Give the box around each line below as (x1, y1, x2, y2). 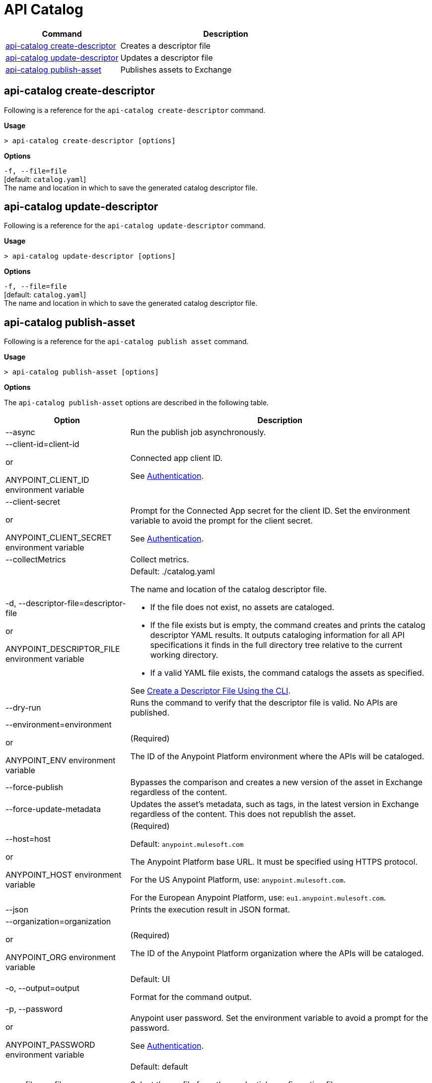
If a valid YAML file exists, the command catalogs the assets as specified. (150, 668, 425, 678)
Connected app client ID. (130, 453, 223, 463)
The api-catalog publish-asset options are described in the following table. (4, 398, 269, 407)
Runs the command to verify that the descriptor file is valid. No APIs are (130, 698, 398, 708)
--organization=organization (5, 916, 111, 927)
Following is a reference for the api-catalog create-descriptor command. (4, 105, 266, 114)
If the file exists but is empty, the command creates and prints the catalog (150, 620, 426, 631)
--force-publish (5, 782, 64, 793)
